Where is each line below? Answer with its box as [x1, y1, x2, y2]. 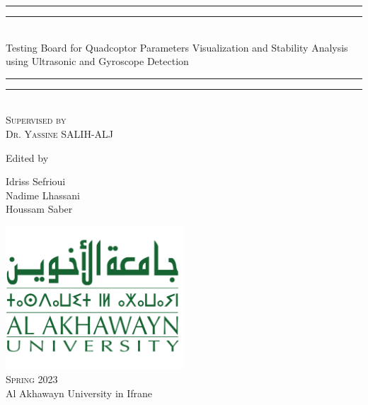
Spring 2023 [6, 372, 58, 387]
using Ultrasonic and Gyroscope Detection [6, 54, 189, 69]
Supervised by [6, 112, 67, 127]
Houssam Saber [6, 201, 73, 216]
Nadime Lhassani [6, 187, 80, 202]
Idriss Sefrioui [6, 174, 66, 189]
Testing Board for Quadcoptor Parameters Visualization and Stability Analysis [6, 40, 348, 54]
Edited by [6, 150, 49, 165]
